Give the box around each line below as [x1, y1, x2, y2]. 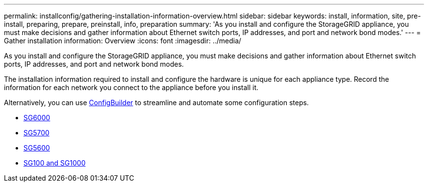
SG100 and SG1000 [23, 159, 86, 167]
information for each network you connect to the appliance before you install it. [4, 83, 258, 92]
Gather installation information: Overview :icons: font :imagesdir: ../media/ [4, 37, 241, 45]
